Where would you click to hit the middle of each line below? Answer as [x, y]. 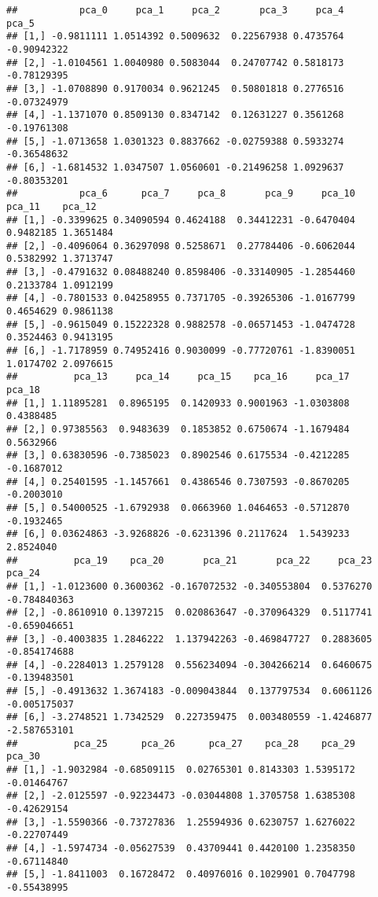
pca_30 [23, 757]
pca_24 [23, 573]
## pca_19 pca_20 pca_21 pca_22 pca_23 [189, 560]
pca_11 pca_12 [51, 206]
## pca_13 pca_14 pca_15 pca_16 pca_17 [178, 377]
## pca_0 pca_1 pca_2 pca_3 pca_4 [175, 10]
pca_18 [23, 390]
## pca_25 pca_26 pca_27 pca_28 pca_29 [181, 743]
